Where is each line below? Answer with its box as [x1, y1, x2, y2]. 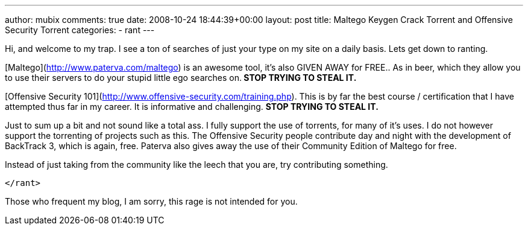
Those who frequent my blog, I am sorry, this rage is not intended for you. [5, 196, 298, 206]
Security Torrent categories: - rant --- [5, 25, 155, 35]
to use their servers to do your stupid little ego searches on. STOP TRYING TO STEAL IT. [5, 72, 357, 83]
